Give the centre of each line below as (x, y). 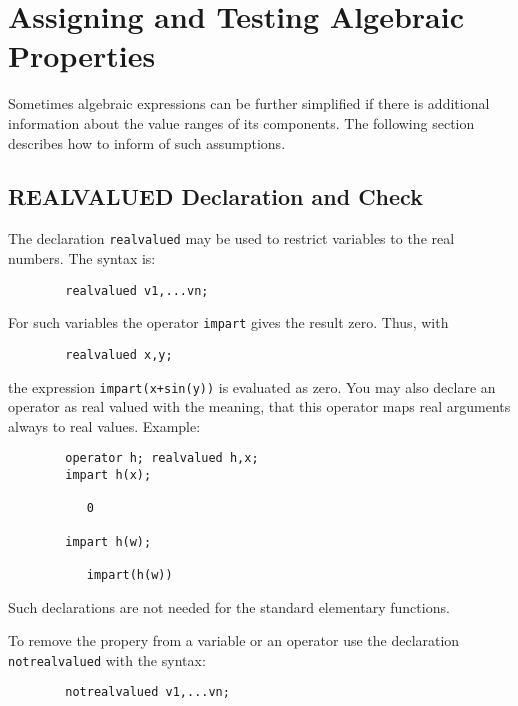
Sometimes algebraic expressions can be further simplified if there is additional (249, 103)
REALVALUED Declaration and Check (215, 196)
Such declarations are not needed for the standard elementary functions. (229, 606)
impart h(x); (108, 475)
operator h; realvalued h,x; (162, 458)
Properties (82, 55)
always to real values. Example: (104, 425)
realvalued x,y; (119, 354)
